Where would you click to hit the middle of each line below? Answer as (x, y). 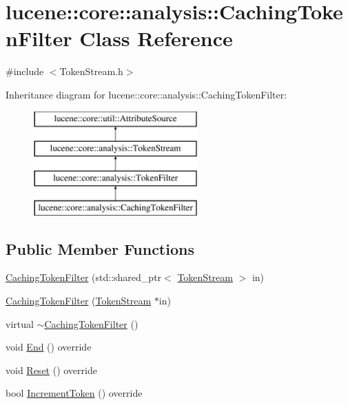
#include (25, 71)
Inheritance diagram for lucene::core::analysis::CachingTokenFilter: (146, 94)
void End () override (49, 347)
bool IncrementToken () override (74, 393)
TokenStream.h (91, 71)
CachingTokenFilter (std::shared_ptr (84, 277)
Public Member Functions (100, 248)
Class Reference (156, 38)
